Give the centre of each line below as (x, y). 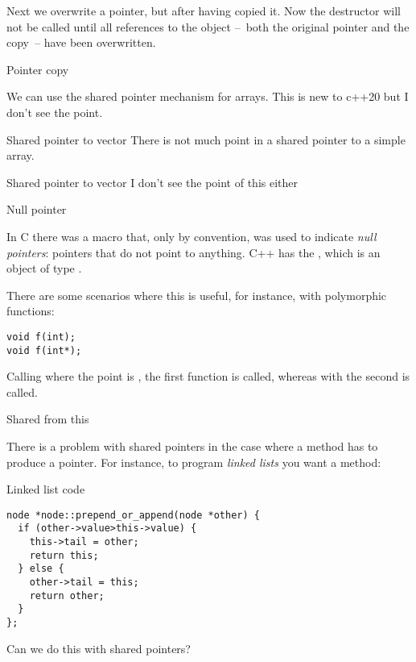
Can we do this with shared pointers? (99, 648)
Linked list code (46, 489)
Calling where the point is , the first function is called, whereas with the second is (208, 376)
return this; (64, 555)
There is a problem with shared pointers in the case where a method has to (192, 446)
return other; (67, 595)
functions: (31, 311)
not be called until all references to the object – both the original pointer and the (208, 26)
